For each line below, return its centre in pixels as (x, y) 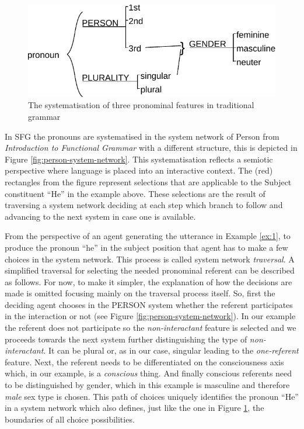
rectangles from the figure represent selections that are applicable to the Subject (148, 181)
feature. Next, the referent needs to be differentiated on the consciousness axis (144, 361)
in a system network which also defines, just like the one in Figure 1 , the (134, 408)
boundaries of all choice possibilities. (70, 419)
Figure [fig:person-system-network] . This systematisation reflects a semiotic (139, 159)
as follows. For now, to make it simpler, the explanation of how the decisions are (148, 281)
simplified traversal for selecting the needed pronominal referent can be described (150, 270)
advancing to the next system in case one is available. (100, 216)
